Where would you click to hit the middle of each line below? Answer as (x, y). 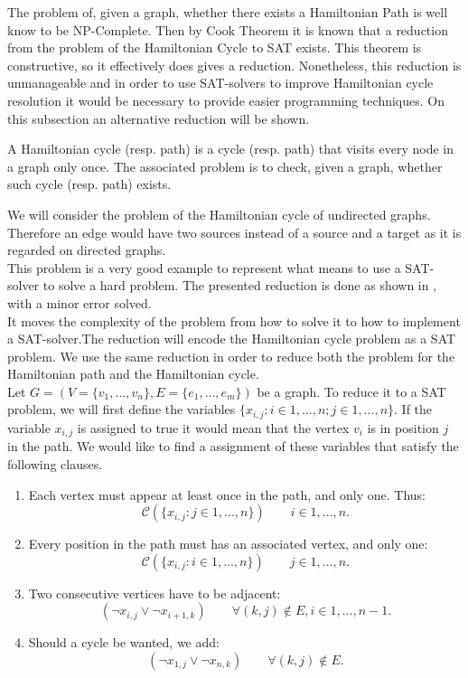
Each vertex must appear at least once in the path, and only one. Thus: (227, 494)
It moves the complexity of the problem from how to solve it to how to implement (234, 320)
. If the (413, 409)
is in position (403, 427)
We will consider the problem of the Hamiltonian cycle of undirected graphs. (219, 214)
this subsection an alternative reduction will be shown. (159, 118)
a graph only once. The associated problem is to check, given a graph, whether (225, 166)
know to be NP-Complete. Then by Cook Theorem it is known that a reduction (228, 29)
